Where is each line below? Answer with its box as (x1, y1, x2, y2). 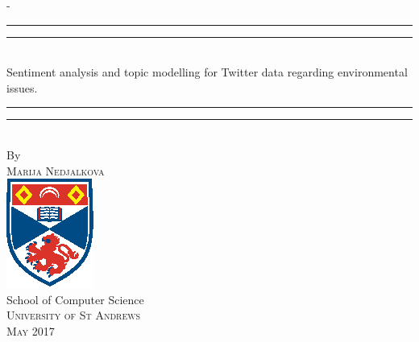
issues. (6, 79, 38, 96)
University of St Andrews (6, 307, 141, 323)
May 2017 (6, 322, 55, 339)
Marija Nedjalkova (6, 162, 105, 179)
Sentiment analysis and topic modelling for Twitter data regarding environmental (6, 64, 408, 80)
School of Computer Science (6, 290, 144, 307)
